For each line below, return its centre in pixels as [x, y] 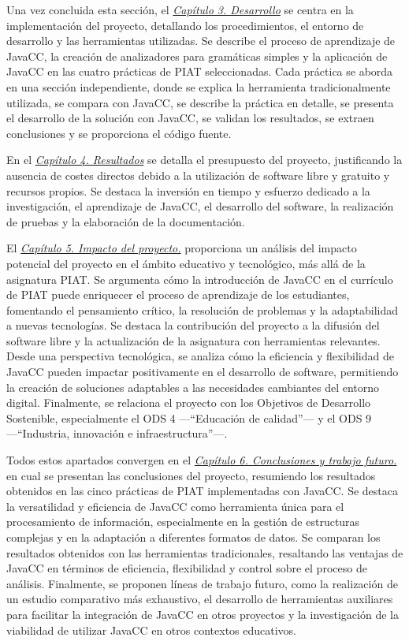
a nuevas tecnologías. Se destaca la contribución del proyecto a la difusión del [193, 325]
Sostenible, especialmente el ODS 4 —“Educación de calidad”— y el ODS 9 [189, 417]
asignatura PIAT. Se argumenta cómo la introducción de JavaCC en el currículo [200, 279]
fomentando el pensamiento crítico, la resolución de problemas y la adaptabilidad [202, 309]
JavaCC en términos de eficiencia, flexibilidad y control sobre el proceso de [187, 568]
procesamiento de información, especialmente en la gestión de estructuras [183, 522]
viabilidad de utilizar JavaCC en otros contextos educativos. [152, 630]
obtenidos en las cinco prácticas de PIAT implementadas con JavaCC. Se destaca [202, 491]
